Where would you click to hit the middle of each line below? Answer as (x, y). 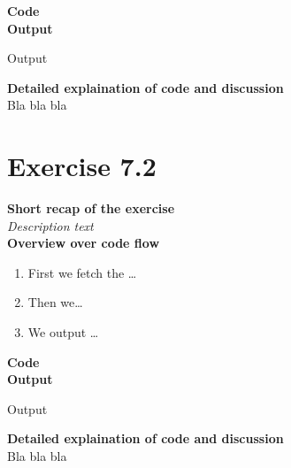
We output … (63, 332)
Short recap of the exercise (91, 208)
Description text (50, 225)
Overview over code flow (84, 243)
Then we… (55, 302)
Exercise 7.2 (82, 166)
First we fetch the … (82, 272)
